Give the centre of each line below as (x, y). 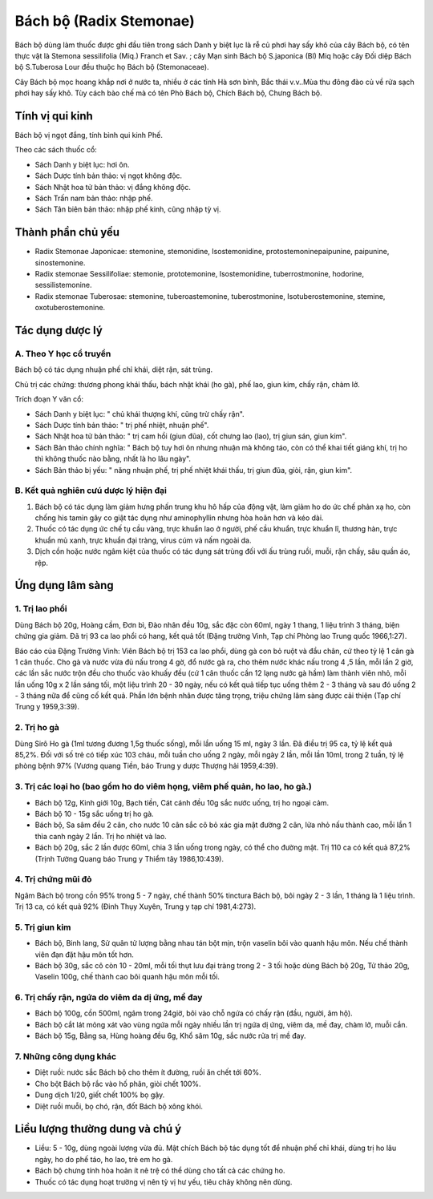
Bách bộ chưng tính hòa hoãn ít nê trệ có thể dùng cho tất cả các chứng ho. (160, 1171)
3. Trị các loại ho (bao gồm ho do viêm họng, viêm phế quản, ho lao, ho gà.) (163, 787)
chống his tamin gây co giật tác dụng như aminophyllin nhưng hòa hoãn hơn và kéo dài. (179, 518)
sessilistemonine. (63, 285)
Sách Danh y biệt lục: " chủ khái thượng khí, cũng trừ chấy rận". (140, 414)
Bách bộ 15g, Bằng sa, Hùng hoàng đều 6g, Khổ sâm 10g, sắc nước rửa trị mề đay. (170, 1036)
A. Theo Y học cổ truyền (63, 354)
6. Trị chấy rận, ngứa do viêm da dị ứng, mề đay (109, 998)
